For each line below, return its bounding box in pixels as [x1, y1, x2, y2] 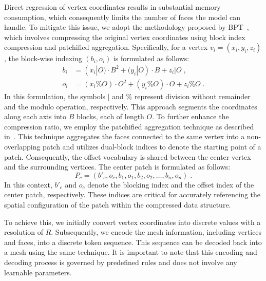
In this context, [4, 179, 52, 190]
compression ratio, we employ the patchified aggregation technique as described [4, 121, 254, 132]
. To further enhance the [152, 111, 229, 122]
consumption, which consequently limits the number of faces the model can [4, 11, 240, 22]
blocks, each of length [76, 111, 144, 122]
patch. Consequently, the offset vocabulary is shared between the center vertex [4, 151, 251, 162]
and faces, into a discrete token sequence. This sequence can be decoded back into [4, 236, 262, 247]
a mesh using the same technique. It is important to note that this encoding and [4, 247, 257, 257]
